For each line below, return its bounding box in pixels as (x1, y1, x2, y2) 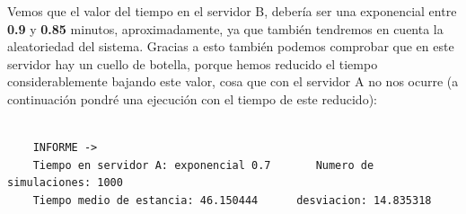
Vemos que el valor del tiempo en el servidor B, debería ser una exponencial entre (7, 2, 457, 20)
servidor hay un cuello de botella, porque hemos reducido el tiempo (7, 54, 378, 73)
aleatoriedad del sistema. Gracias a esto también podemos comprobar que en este (7, 37, 454, 56)
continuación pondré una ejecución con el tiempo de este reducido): (7, 89, 377, 108)
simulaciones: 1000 (7, 176, 123, 190)
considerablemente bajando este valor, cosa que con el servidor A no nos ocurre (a (7, 72, 459, 91)
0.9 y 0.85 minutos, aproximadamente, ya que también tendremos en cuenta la (7, 19, 444, 38)
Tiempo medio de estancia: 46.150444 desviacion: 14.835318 (32, 193, 432, 207)
